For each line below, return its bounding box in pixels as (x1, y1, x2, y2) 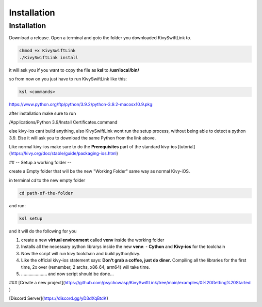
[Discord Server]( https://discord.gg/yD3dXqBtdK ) (9, 295, 109, 301)
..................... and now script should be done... (21, 271, 114, 276)
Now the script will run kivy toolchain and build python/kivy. (21, 250, 141, 256)
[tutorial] (178, 144, 195, 150)
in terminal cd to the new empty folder (9, 177, 85, 183)
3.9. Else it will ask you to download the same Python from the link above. (9, 135, 156, 140)
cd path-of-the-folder (19, 190, 73, 196)
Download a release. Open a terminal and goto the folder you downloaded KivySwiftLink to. (9, 35, 192, 41)
